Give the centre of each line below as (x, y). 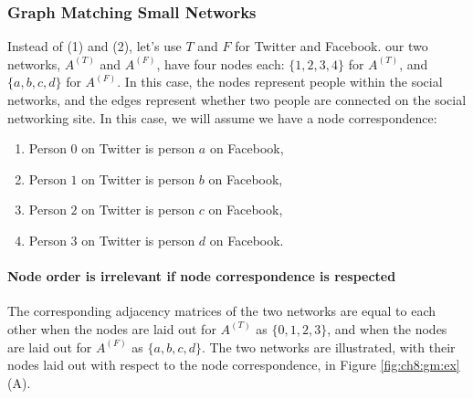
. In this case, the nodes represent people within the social (280, 82)
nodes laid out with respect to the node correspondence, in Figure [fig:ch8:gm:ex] (234, 365)
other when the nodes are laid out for (112, 328)
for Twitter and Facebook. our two (331, 46)
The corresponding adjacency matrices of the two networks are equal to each (221, 311)
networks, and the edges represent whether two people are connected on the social (237, 100)
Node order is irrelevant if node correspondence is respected (202, 276)
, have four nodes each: (221, 63)
